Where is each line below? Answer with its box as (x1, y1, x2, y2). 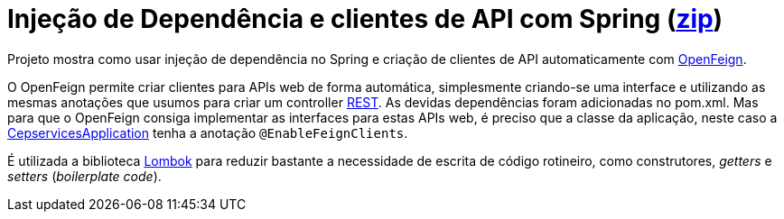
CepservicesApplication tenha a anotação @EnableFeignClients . (7, 124, 408, 141)
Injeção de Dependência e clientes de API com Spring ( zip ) (7, 4, 723, 34)
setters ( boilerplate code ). (7, 168, 162, 184)
